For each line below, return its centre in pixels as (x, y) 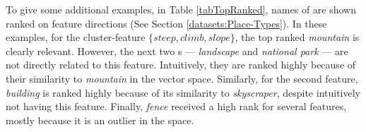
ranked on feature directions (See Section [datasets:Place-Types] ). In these (166, 23)
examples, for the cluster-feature (76, 37)
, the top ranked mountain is (297, 37)
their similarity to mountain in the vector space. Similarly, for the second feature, (182, 78)
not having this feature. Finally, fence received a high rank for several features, (176, 106)
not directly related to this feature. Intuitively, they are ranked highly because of (181, 65)
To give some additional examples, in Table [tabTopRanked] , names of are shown (181, 9)
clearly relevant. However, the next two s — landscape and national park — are (177, 50)
